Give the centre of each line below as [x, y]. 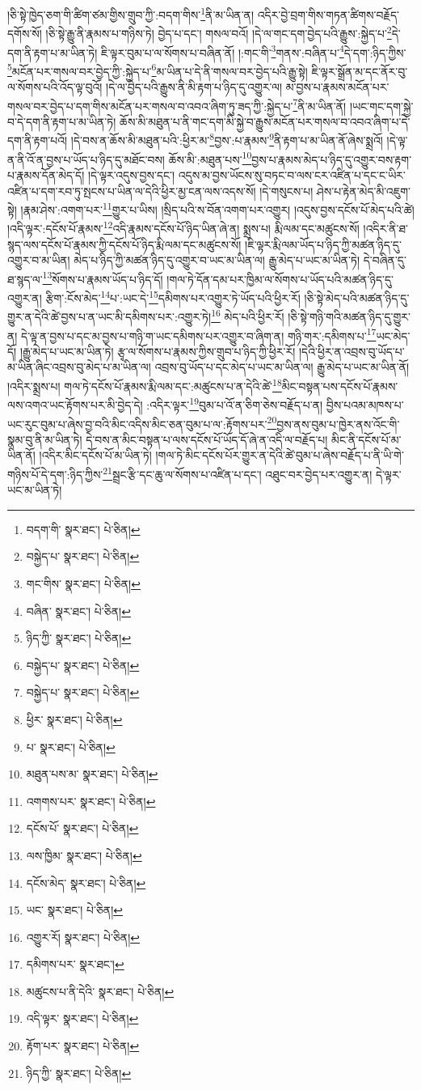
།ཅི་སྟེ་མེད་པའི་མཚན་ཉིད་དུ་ [357, 297]
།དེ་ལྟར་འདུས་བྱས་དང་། [131, 174]
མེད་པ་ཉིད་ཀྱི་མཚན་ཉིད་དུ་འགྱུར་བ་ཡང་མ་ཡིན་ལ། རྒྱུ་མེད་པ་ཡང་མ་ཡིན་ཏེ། [217, 260]
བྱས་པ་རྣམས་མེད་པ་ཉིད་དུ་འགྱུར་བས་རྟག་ [332, 159]
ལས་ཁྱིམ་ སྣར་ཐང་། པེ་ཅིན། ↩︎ [84, 855]
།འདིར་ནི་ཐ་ [385, 229]
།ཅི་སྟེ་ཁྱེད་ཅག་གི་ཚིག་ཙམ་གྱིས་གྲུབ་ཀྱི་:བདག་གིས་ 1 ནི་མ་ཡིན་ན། [131, 13]
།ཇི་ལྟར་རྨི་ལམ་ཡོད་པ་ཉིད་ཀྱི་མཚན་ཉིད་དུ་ [323, 244]
